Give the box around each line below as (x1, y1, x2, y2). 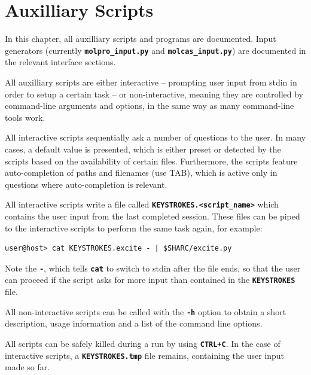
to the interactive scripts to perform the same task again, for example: (5, 221, 263, 234)
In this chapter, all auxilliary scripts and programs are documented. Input (5, 32, 276, 45)
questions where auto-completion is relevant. (5, 178, 167, 190)
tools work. (5, 111, 45, 123)
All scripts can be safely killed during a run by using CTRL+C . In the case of (5, 337, 280, 349)
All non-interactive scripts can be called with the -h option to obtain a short (5, 305, 286, 318)
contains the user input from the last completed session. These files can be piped (5, 209, 300, 222)
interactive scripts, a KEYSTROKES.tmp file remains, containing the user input (5, 349, 285, 361)
